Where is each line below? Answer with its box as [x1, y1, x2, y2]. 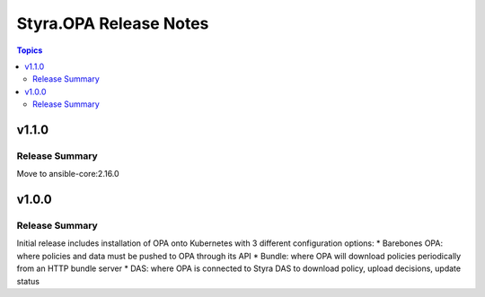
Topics [16, 45, 43, 56]
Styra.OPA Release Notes [16, 13, 209, 33]
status [16, 275, 40, 286]
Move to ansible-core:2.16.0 [16, 169, 120, 179]
